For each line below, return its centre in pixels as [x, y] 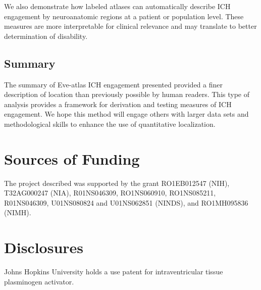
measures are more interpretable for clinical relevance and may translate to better [130, 26]
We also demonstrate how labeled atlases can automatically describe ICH [117, 6]
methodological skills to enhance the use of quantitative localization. [110, 124]
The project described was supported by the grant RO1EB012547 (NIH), [117, 183]
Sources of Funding [72, 158]
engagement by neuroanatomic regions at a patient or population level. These [124, 16]
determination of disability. [46, 36]
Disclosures [44, 247]
